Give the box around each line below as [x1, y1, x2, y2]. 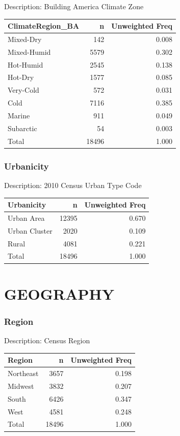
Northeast [8, 368, 39, 379]
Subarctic [8, 122, 37, 133]
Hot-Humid [8, 59, 43, 70]
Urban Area [8, 212, 45, 223]
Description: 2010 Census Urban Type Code [4, 180, 142, 190]
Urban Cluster [8, 225, 53, 236]
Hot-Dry [8, 72, 34, 82]
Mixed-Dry [8, 33, 42, 44]
